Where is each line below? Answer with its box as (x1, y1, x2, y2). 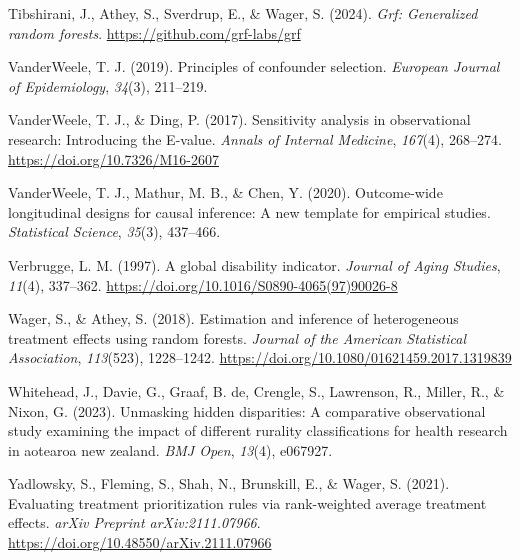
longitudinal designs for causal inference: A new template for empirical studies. (8, 201, 491, 222)
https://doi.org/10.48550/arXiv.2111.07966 (8, 532, 272, 553)
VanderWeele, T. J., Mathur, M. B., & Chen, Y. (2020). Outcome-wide (8, 182, 443, 203)
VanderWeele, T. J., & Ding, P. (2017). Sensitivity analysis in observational (8, 109, 471, 130)
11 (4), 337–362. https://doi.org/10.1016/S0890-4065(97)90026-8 (8, 274, 398, 295)
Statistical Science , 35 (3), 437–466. (8, 221, 221, 242)
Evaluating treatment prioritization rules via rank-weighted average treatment (8, 492, 487, 513)
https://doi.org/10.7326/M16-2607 (8, 148, 219, 169)
